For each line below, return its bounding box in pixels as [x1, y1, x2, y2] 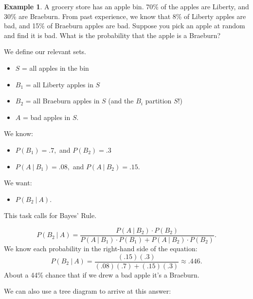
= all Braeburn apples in [25, 96, 100, 106]
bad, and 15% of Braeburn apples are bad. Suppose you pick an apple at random [4, 20, 245, 31]
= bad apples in [22, 112, 71, 122]
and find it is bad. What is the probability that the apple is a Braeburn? [4, 30, 221, 40]
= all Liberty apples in [25, 79, 93, 89]
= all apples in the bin [22, 62, 89, 73]
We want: [4, 178, 32, 188]
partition [145, 96, 172, 106]
